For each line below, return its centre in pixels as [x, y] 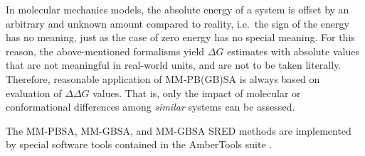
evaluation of [34, 93]
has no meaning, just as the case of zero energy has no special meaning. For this [180, 37]
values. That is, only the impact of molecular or [197, 93]
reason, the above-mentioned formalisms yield [105, 51]
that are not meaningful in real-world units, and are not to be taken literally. [174, 65]
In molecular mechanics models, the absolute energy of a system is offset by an [178, 9]
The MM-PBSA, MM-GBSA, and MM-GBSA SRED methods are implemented [179, 130]
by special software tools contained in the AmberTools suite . [139, 144]
